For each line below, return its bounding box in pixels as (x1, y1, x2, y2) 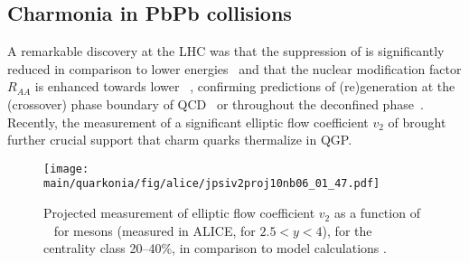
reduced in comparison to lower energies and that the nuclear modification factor (7, 59, 462, 78)
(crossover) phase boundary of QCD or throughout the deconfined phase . (7, 94, 424, 113)
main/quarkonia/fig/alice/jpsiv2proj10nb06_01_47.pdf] (43, 177, 380, 191)
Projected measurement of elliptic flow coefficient (43, 203, 315, 222)
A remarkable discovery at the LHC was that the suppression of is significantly (7, 42, 445, 61)
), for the (322, 221, 372, 240)
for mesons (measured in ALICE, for (53, 221, 256, 240)
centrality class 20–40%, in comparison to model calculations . (43, 239, 387, 258)
